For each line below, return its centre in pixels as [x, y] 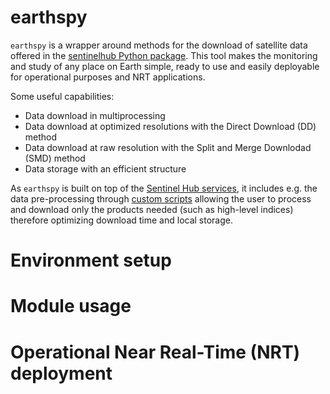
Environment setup [91, 260]
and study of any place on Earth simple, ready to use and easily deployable [165, 66]
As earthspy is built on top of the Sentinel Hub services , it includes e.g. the [164, 188]
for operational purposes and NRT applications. [108, 77]
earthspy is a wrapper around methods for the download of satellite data [159, 45]
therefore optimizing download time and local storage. [121, 220]
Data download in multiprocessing [95, 115]
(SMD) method [55, 158]
